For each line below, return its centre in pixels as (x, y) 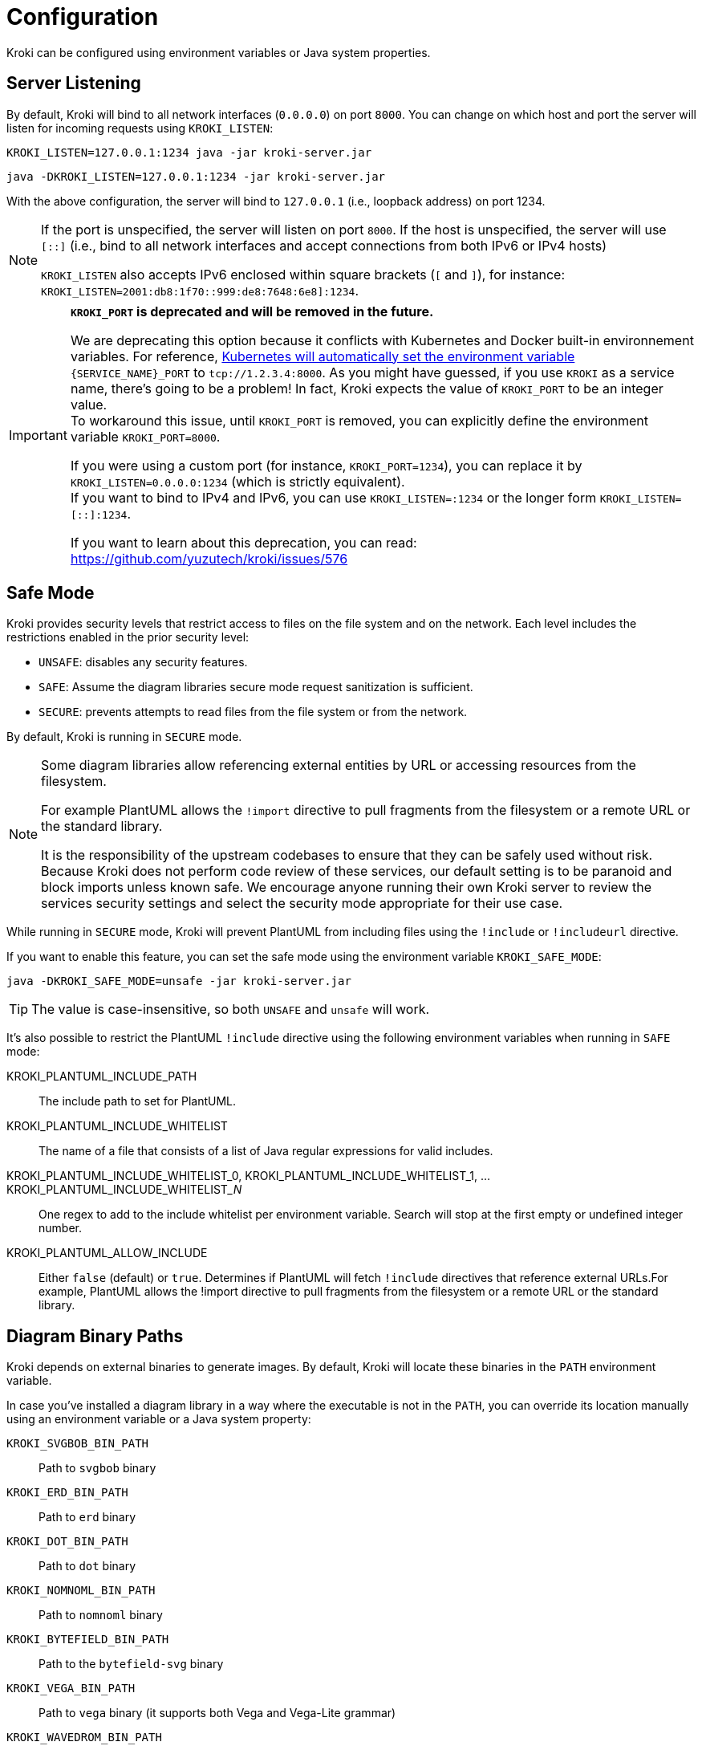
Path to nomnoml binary (101, 1615)
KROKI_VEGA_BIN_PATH (71, 1689)
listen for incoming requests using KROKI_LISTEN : (140, 128)
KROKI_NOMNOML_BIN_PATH (81, 1591)
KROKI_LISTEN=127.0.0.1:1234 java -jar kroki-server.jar (189, 152)
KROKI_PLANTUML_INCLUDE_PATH (102, 1076)
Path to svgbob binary (97, 1468)
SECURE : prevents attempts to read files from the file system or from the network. (253, 712)
